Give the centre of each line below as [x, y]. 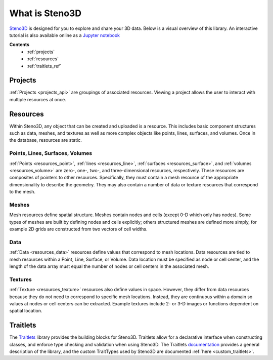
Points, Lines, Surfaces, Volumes [51, 153]
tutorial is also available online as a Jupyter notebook [64, 35]
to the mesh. [22, 192]
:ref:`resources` [43, 59]
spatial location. [26, 311]
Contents [19, 45]
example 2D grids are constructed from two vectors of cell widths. [78, 229]
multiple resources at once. [38, 99]
